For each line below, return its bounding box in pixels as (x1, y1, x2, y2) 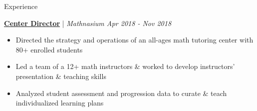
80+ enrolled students (15, 44, 83, 54)
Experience (4, 1, 38, 11)
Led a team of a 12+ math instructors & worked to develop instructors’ (15, 61, 235, 71)
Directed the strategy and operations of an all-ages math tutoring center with (15, 34, 254, 45)
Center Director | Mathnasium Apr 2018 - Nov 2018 (4, 17, 172, 28)
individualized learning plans (15, 97, 104, 108)
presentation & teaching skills (15, 70, 106, 81)
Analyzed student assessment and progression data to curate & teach (15, 87, 227, 98)
